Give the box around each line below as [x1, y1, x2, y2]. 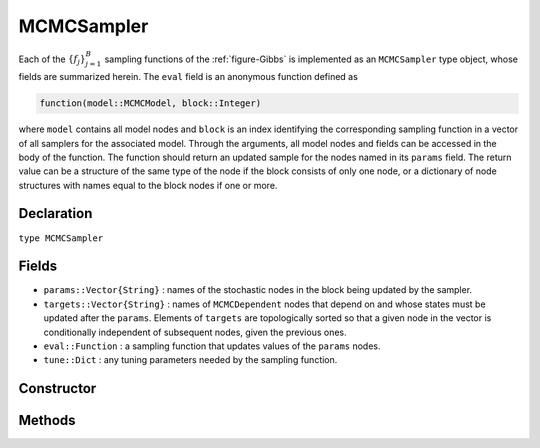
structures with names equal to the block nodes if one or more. [18, 179, 278, 191]
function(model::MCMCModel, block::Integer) [39, 98, 262, 109]
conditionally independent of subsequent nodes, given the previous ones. [43, 326, 347, 338]
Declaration [18, 205, 93, 222]
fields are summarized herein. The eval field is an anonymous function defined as [18, 71, 359, 83]
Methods [18, 412, 76, 429]
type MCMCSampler [18, 232, 104, 244]
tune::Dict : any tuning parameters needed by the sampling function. [43, 354, 338, 366]
